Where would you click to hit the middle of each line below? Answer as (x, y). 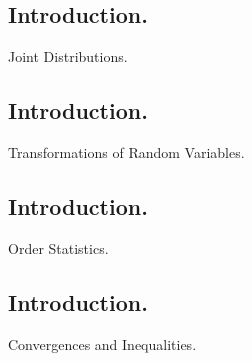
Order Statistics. (58, 247)
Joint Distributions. (68, 56)
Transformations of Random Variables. (126, 152)
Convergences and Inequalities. (102, 343)
